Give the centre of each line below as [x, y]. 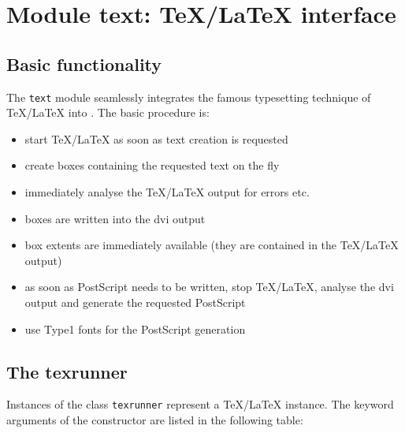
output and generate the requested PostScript [135, 302]
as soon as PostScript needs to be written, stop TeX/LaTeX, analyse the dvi [209, 287]
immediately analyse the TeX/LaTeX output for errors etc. [167, 192]
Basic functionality [84, 63]
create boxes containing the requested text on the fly [152, 165]
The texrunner [67, 371]
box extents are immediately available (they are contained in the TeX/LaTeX [212, 245]
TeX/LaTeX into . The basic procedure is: [108, 112]
